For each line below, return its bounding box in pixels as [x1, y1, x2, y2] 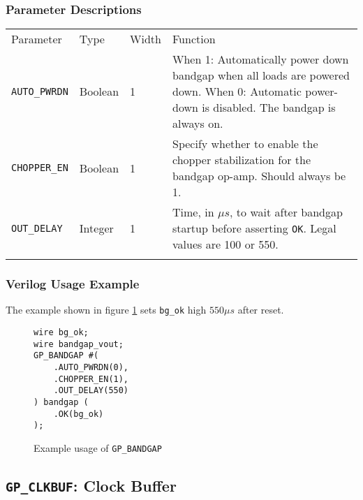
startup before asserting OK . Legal [172, 220, 336, 237]
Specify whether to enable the [172, 135, 318, 152]
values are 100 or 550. [172, 236, 279, 253]
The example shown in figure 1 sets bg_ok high [6, 302, 207, 317]
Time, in [172, 204, 214, 221]
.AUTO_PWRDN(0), [53, 362, 129, 373]
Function [172, 31, 216, 47]
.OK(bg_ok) [53, 409, 104, 419]
